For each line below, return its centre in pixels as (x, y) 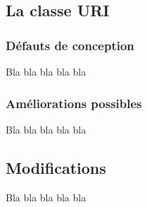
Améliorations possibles (74, 103)
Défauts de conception (70, 45)
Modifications (56, 167)
